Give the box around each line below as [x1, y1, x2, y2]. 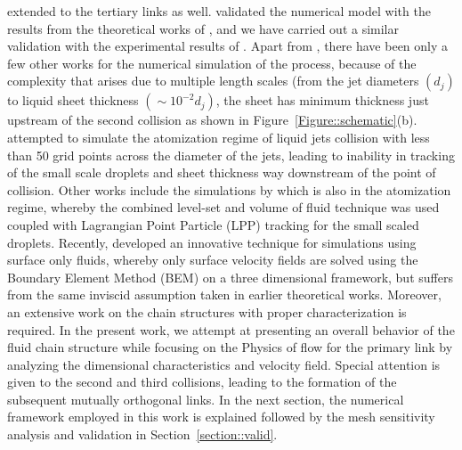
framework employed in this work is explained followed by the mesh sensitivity [7, 407, 435, 426]
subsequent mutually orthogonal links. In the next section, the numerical [7, 389, 404, 408]
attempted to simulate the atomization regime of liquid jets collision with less [7, 127, 430, 146]
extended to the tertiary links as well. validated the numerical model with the [7, 2, 431, 20]
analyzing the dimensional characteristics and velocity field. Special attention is [7, 355, 441, 373]
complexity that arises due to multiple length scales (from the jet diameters [7, 71, 419, 90]
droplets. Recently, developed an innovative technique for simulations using [7, 233, 417, 251]
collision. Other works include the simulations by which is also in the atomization [7, 180, 451, 199]
